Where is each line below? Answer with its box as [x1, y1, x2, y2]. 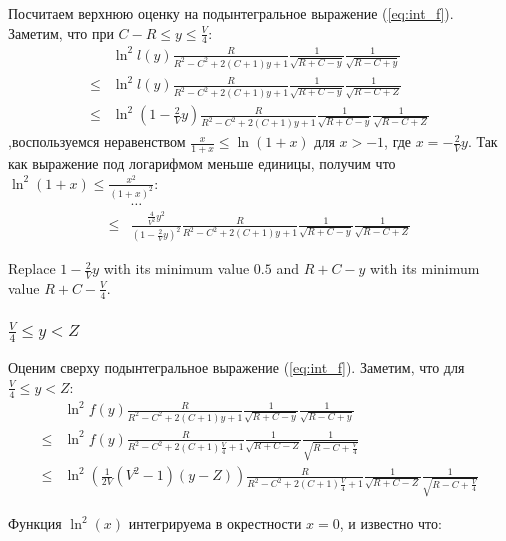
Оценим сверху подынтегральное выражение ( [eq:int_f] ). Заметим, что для [8, 357, 465, 378]
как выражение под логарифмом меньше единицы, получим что [8, 153, 396, 174]
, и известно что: [339, 513, 442, 534]
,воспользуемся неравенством [8, 131, 186, 152]
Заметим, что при [8, 22, 114, 43]
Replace [8, 258, 56, 279]
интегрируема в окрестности [128, 513, 302, 534]
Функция [8, 513, 62, 534]
